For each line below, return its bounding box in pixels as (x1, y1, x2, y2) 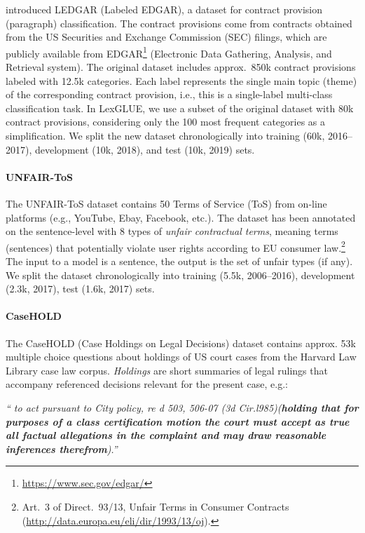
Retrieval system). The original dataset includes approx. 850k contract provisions (6, 60, 356, 74)
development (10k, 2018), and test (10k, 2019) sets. (34, 142, 255, 156)
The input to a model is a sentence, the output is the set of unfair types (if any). (6, 254, 353, 269)
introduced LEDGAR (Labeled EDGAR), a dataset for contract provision (6, 2, 323, 16)
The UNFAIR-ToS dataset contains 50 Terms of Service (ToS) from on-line (6, 196, 327, 210)
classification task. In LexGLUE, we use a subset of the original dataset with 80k (6, 100, 354, 115)
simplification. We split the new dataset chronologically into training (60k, (6, 128, 325, 142)
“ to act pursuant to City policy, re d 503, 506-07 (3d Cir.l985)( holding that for (6, 400, 359, 414)
